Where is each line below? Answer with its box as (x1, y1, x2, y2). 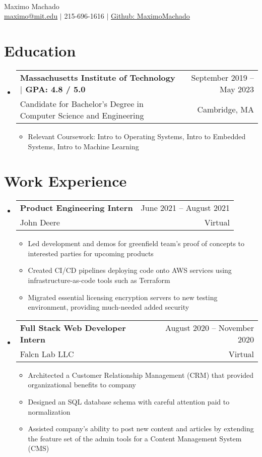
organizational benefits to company (28, 379, 137, 390)
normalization (28, 406, 71, 417)
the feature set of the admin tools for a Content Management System (28, 433, 242, 443)
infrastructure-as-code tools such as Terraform (28, 275, 170, 285)
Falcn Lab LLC (20, 348, 74, 360)
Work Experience (4, 170, 127, 191)
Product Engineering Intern (20, 202, 133, 214)
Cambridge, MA (197, 103, 254, 116)
